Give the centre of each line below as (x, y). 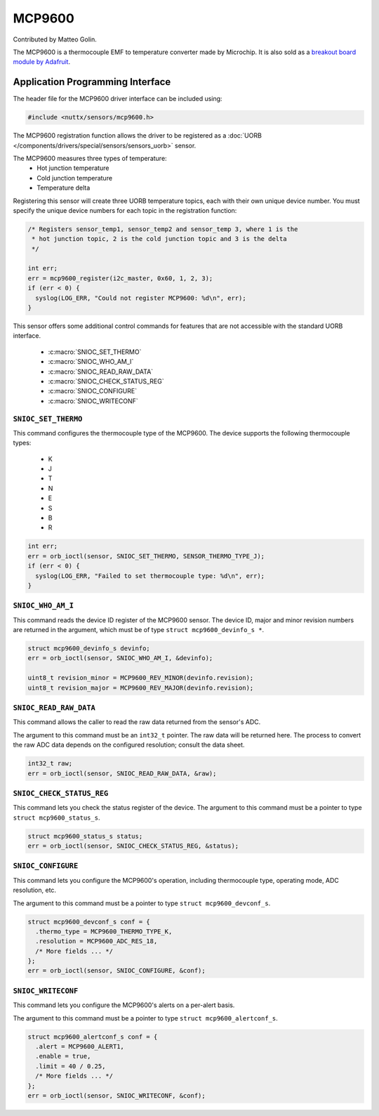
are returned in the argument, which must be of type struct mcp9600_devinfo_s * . (139, 630)
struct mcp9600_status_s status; (85, 836)
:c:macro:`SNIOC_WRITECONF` (93, 401)
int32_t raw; (50, 763)
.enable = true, (63, 1056)
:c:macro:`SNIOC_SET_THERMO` (95, 352)
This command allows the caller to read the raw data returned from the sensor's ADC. (137, 722)
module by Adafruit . (41, 62)
